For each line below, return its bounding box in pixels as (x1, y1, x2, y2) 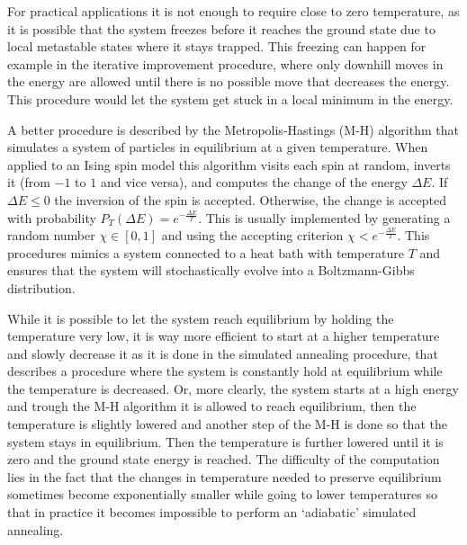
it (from (7, 173, 50, 192)
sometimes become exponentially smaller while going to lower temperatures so (7, 485, 438, 504)
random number (7, 226, 95, 245)
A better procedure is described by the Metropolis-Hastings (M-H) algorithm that (7, 120, 459, 138)
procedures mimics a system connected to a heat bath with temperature (7, 243, 405, 262)
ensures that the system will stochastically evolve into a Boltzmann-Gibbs (7, 261, 415, 280)
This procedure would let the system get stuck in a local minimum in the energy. (7, 89, 454, 108)
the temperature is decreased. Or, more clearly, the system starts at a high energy (7, 379, 459, 398)
